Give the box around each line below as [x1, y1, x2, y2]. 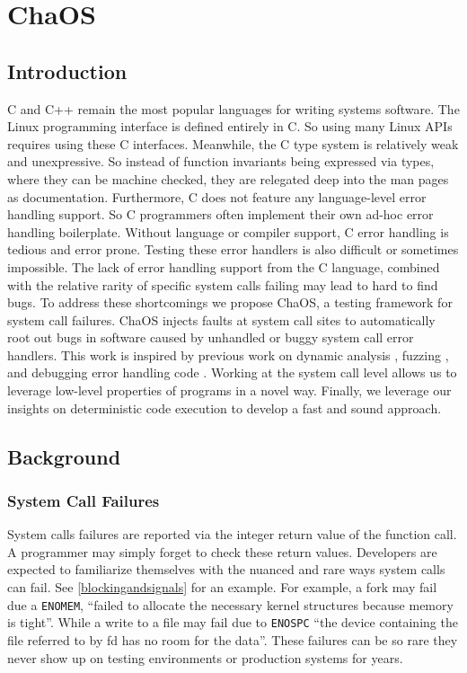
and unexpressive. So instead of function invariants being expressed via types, [7, 152, 435, 171]
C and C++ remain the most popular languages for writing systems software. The [7, 99, 460, 118]
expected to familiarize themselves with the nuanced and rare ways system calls [7, 560, 445, 579]
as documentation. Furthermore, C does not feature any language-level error [7, 187, 427, 206]
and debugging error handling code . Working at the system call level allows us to [7, 363, 457, 382]
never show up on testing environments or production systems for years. [7, 648, 403, 667]
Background [7, 442, 121, 470]
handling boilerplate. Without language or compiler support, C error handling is [7, 222, 449, 241]
